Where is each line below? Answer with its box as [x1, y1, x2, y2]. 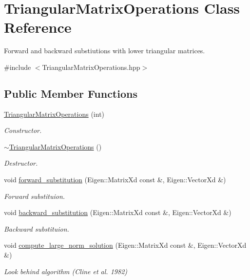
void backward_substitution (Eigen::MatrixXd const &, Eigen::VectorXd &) [4, 207, 231, 217]
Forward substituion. [4, 191, 65, 201]
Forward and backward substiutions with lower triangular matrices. [4, 45, 205, 56]
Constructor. [4, 125, 42, 135]
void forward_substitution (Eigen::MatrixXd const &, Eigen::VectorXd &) [4, 174, 226, 185]
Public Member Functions [4, 86, 137, 101]
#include [4, 62, 31, 72]
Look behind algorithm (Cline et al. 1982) [4, 266, 128, 276]
